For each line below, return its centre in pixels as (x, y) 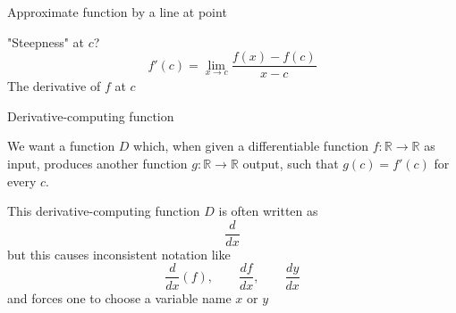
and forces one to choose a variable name (119, 297)
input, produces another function (97, 164)
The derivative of (54, 86)
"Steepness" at (46, 41)
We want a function (61, 146)
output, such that (291, 164)
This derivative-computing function (104, 211)
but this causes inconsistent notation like (119, 254)
